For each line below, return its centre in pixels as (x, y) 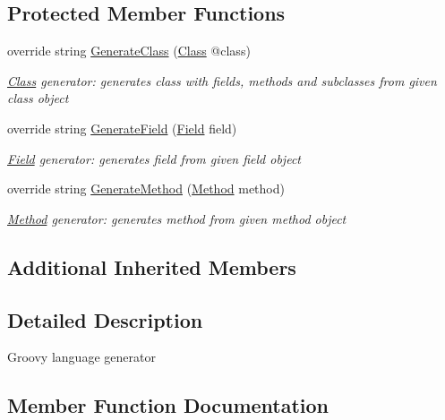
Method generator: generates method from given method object (177, 218)
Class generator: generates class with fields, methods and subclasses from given (222, 80)
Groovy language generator (81, 357)
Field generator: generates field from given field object (154, 158)
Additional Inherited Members (152, 266)
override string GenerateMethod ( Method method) (146, 189)
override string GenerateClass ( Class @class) (129, 51)
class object (38, 98)
